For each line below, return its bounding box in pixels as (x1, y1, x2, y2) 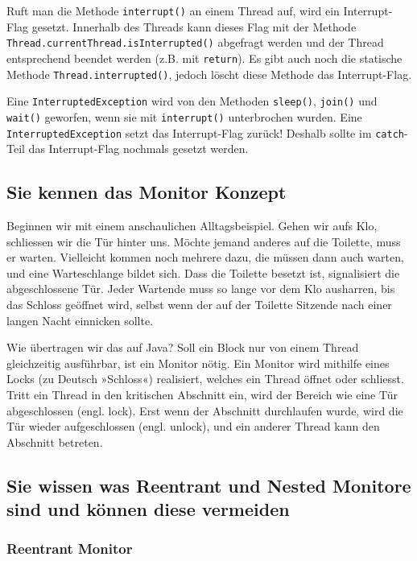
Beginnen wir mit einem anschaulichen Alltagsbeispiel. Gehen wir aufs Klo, (6, 217, 378, 233)
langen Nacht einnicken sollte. (6, 311, 154, 328)
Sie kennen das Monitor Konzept (6, 179, 287, 204)
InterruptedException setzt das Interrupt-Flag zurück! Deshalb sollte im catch (6, 124, 404, 141)
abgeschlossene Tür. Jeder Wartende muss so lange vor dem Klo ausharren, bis (6, 280, 395, 297)
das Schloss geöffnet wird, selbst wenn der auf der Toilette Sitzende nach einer (6, 295, 392, 312)
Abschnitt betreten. (6, 433, 103, 450)
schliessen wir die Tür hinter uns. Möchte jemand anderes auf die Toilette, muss (6, 233, 401, 250)
